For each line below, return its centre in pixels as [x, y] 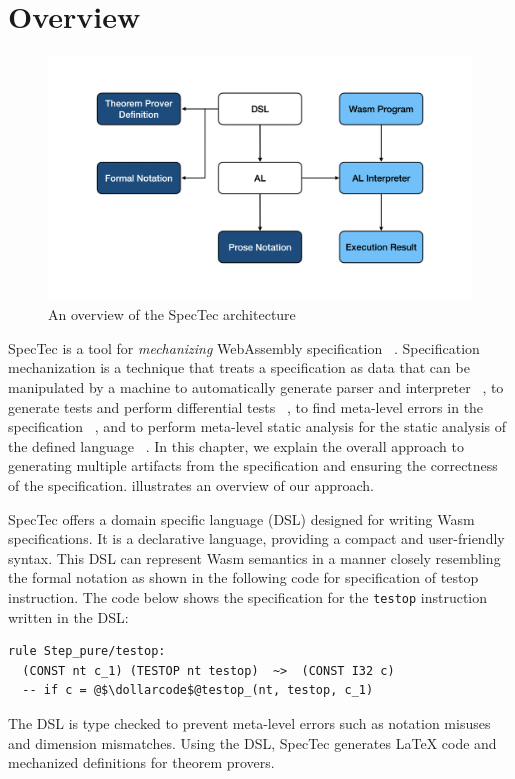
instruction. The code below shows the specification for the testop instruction [248, 596]
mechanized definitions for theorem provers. [141, 762]
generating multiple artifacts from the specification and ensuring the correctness [253, 465]
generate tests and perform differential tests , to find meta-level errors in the [246, 406]
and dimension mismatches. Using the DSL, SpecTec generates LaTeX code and [252, 742]
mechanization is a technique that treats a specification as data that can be [239, 367]
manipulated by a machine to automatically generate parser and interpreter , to [256, 387]
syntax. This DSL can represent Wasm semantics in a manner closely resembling [254, 557]
